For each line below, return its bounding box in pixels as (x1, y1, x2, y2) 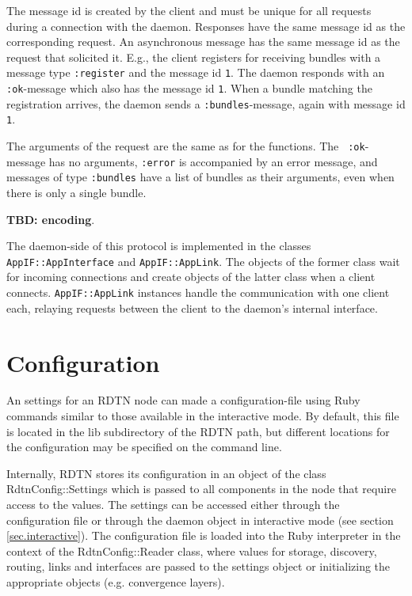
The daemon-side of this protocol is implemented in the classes (6, 237, 311, 254)
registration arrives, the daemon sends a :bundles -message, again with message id (6, 95, 406, 112)
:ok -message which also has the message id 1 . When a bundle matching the (6, 80, 372, 97)
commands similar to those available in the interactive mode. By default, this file (6, 408, 399, 424)
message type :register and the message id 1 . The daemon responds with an (6, 64, 385, 81)
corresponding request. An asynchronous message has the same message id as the (6, 33, 400, 50)
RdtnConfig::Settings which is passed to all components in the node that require (6, 480, 396, 497)
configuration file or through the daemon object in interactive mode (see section (6, 511, 394, 528)
